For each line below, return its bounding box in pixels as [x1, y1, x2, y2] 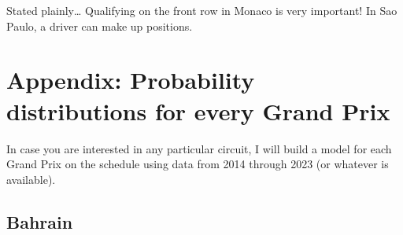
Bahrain [6, 209, 73, 233]
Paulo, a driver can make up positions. [6, 17, 193, 34]
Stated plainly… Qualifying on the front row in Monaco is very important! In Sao [6, 2, 397, 18]
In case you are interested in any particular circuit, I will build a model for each [6, 140, 392, 156]
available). [6, 171, 56, 187]
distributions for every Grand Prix [6, 94, 390, 127]
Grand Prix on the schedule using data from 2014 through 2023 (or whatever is [6, 156, 389, 172]
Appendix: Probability [6, 64, 255, 96]
